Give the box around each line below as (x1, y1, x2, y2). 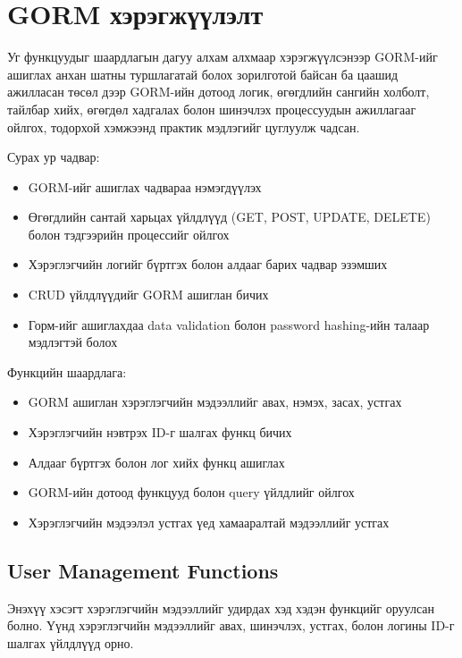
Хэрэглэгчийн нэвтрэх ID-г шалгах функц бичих (28, 423, 292, 442)
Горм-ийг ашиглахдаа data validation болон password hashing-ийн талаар (28, 315, 430, 333)
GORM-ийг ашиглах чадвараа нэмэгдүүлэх (28, 177, 262, 196)
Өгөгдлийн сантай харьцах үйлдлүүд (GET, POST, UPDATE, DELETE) (28, 207, 431, 226)
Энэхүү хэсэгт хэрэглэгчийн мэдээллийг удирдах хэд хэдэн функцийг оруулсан (7, 598, 434, 617)
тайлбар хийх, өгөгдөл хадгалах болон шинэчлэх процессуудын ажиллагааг (7, 99, 416, 118)
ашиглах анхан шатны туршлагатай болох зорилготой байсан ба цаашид (7, 64, 399, 83)
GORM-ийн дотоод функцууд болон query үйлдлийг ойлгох (28, 483, 355, 502)
